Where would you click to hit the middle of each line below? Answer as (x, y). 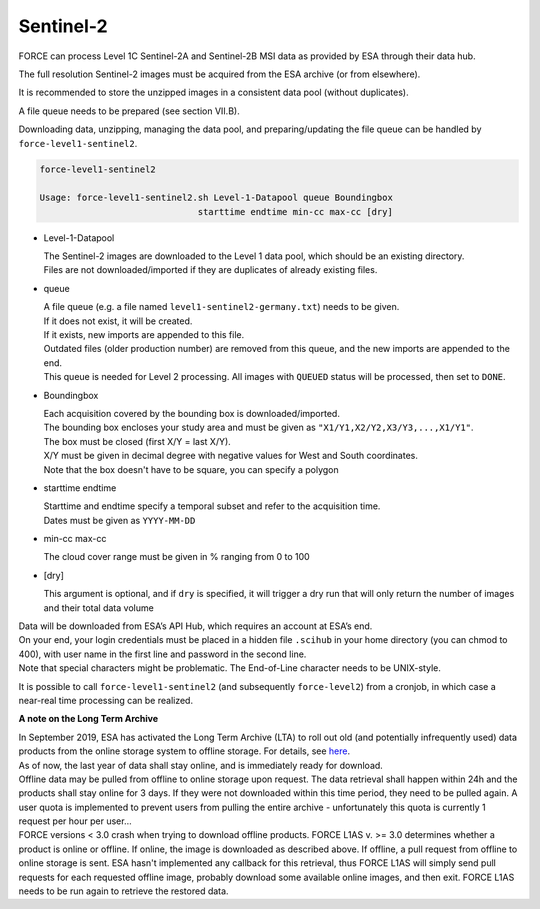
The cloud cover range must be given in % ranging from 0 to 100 (176, 557)
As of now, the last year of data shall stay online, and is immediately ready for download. (201, 765)
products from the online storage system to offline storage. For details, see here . (184, 751)
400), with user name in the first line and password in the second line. (162, 654)
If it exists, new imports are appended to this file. (144, 334)
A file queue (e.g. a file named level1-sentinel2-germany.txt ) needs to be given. (221, 307)
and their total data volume (98, 607)
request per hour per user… (75, 821)
